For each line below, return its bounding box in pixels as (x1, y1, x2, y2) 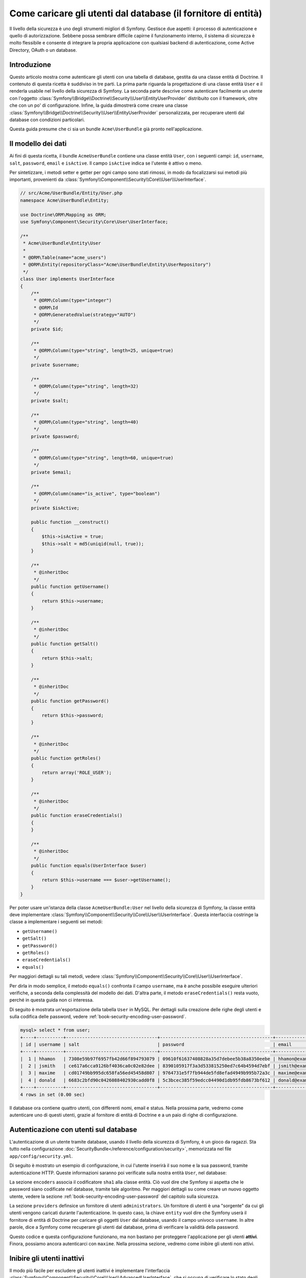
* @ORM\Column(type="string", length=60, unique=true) (33, 455, 174, 461)
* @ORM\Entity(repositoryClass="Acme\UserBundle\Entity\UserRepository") (23, 262, 212, 268)
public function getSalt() (31, 641, 99, 647)
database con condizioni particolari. (9, 117, 85, 123)
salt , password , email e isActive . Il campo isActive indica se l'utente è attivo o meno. (9, 160, 202, 166)
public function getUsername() (31, 583, 109, 589)
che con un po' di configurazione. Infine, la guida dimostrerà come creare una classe (9, 102, 188, 108)
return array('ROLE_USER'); (41, 770, 112, 775)
